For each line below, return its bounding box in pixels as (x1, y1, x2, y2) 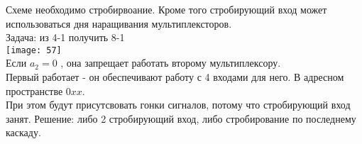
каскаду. (6, 125, 41, 140)
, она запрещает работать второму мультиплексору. (60, 55, 281, 70)
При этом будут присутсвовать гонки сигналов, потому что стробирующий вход (6, 97, 351, 112)
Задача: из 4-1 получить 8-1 (6, 30, 125, 45)
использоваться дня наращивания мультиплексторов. (6, 16, 232, 31)
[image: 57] (6, 45, 62, 55)
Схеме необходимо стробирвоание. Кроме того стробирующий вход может (6, 2, 327, 16)
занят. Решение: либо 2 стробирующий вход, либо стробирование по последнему (6, 111, 356, 126)
